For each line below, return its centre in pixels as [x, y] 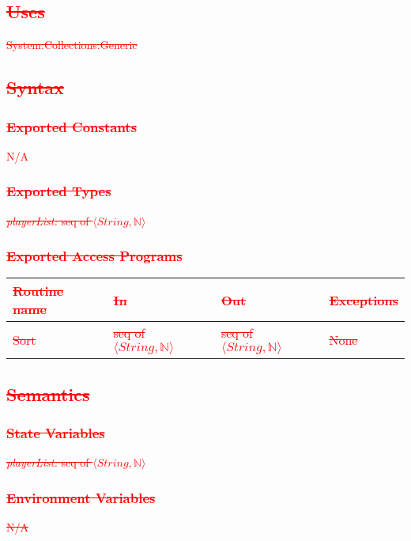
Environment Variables [81, 497]
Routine [38, 291]
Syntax [35, 87]
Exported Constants [72, 126]
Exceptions [364, 300]
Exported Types [59, 191]
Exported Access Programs [94, 256]
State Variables [56, 433]
